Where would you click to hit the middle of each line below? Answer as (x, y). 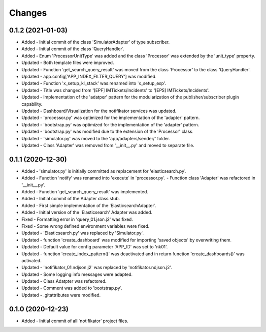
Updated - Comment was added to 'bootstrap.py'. (72, 288)
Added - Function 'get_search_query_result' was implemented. (85, 192)
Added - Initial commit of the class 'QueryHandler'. (73, 49)
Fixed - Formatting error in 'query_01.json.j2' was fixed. (77, 219)
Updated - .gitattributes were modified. (61, 295)
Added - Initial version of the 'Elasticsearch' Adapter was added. (87, 212)
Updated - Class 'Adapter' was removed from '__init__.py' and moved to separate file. (108, 145)
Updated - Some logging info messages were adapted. (77, 274)
